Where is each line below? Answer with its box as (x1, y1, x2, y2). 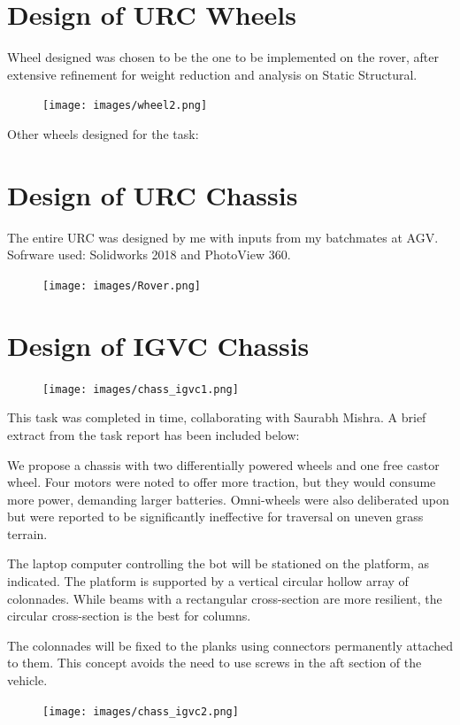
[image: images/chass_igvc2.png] (42, 705, 239, 718)
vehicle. (7, 671, 48, 690)
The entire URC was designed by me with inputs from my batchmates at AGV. (7, 228, 439, 246)
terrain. (7, 524, 48, 543)
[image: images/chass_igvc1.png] (42, 382, 239, 396)
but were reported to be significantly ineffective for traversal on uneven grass (7, 507, 424, 526)
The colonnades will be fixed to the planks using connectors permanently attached (7, 636, 453, 654)
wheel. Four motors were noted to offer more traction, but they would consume (7, 473, 436, 491)
